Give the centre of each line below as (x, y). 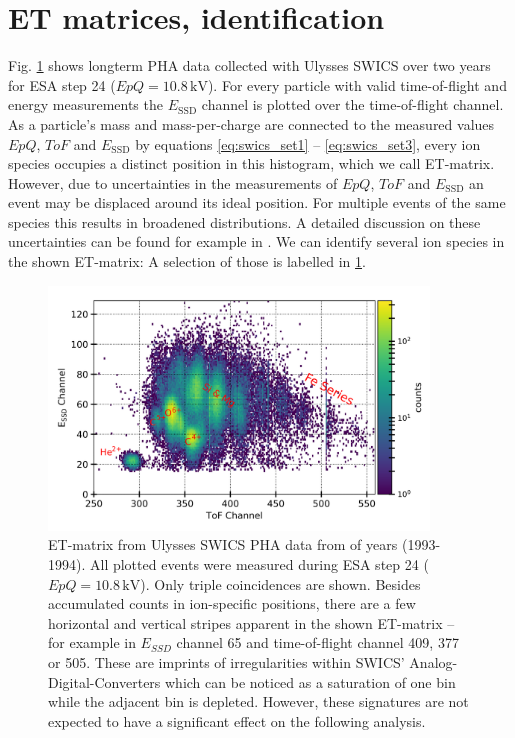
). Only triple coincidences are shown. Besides (280, 583)
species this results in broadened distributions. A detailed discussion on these (244, 221)
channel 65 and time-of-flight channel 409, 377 (317, 642)
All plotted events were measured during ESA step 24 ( (259, 564)
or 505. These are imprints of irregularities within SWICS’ (226, 662)
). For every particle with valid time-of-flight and (357, 84)
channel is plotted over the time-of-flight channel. (352, 104)
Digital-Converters (104, 681)
